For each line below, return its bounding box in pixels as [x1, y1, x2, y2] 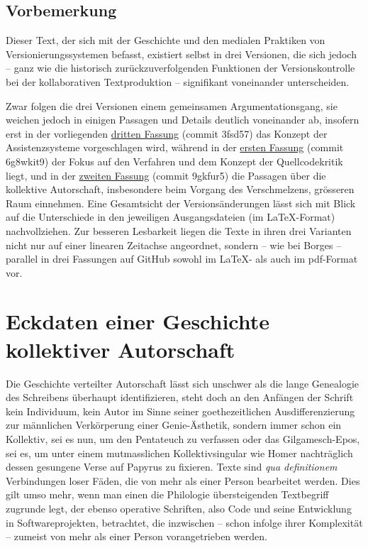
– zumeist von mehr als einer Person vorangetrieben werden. [6, 529, 267, 544]
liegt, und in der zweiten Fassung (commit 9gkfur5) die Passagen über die [6, 168, 326, 182]
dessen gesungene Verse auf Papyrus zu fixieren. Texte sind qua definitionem [6, 459, 338, 474]
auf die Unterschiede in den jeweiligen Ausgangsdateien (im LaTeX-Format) [6, 209, 335, 224]
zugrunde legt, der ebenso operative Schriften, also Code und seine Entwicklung [6, 500, 352, 515]
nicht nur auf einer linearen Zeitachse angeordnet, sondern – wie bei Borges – [6, 237, 342, 252]
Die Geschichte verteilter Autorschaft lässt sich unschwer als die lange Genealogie [6, 376, 359, 390]
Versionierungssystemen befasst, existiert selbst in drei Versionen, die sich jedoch [6, 46, 357, 61]
